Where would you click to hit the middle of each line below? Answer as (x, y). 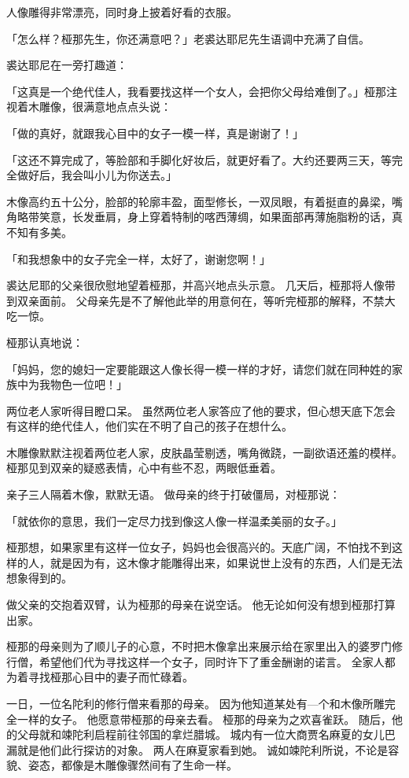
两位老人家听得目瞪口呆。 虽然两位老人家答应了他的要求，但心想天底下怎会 (201, 410)
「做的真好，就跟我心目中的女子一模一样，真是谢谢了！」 (155, 133)
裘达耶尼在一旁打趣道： (67, 65)
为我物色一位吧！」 (77, 384)
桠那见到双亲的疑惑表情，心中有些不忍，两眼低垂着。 (144, 468)
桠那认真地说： (45, 342)
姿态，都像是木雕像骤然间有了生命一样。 (133, 765)
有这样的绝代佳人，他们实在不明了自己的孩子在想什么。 (149, 426)
